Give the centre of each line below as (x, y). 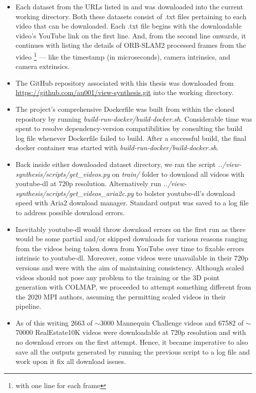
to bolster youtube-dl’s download (186, 193)
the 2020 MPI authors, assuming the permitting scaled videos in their (121, 296)
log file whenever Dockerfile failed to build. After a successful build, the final (131, 138)
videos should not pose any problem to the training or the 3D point (117, 277)
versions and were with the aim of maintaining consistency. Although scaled (130, 267)
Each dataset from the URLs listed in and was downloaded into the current (129, 6)
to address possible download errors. (70, 212)
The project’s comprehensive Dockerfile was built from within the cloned (125, 109)
